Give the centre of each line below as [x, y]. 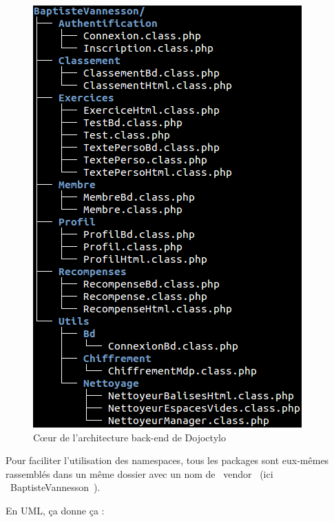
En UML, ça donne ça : [55, 510]
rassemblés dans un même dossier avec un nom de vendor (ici [139, 473]
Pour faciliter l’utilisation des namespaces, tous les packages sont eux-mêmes [167, 460]
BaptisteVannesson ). [55, 487]
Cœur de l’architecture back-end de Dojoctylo [129, 437]
